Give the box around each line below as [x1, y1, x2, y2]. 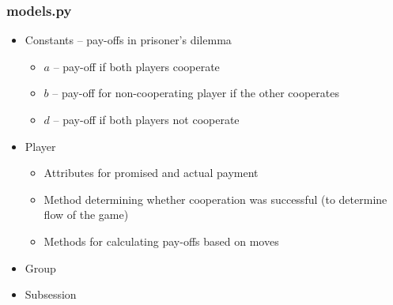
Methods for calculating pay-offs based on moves [43, 232, 279, 249]
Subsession [25, 286, 77, 303]
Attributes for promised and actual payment [43, 164, 259, 181]
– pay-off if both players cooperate [53, 58, 220, 74]
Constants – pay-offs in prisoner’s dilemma [25, 32, 232, 48]
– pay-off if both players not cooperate [53, 111, 240, 127]
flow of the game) [43, 206, 129, 223]
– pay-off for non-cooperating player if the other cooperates [52, 85, 339, 101]
